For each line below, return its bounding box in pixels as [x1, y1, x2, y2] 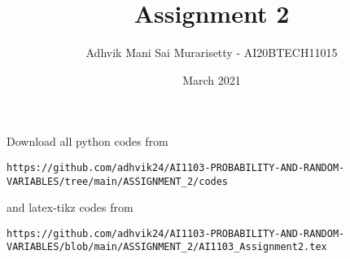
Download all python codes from [7, 133, 168, 150]
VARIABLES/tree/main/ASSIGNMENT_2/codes [7, 175, 229, 187]
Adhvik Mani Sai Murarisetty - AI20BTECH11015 [85, 44, 338, 61]
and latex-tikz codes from [7, 199, 133, 216]
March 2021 [182, 71, 241, 88]
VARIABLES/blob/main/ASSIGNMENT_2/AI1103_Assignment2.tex [7, 241, 327, 253]
